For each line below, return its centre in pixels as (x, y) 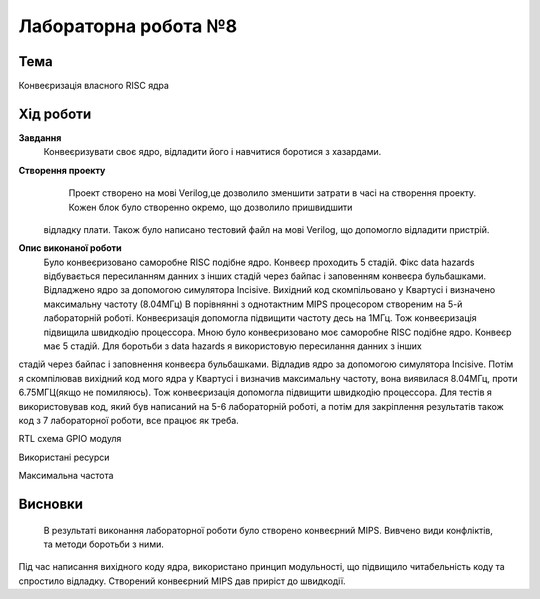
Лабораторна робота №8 (128, 26)
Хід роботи (55, 113)
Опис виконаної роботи (70, 248)
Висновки (51, 503)
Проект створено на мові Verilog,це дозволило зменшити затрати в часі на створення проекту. (272, 193)
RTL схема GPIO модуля (70, 439)
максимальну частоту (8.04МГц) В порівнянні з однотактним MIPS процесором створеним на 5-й (253, 304)
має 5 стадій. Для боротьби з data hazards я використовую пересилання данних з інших (232, 346)
